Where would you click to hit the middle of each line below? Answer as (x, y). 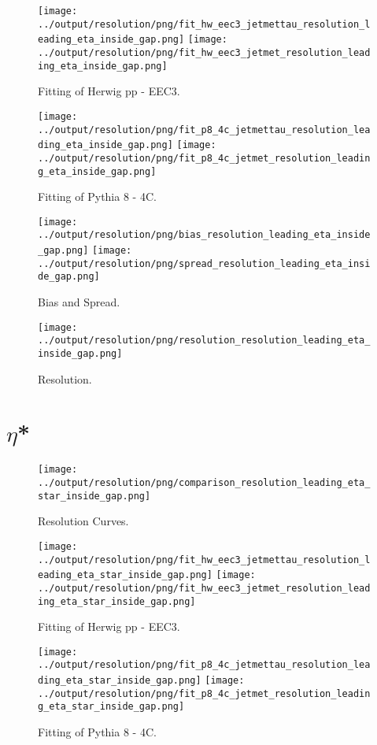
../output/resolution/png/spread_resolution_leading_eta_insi (204, 263)
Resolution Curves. (83, 521)
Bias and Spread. (79, 302)
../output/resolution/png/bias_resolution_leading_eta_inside (204, 235)
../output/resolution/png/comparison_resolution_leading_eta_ (204, 482)
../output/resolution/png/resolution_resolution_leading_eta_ (204, 341)
